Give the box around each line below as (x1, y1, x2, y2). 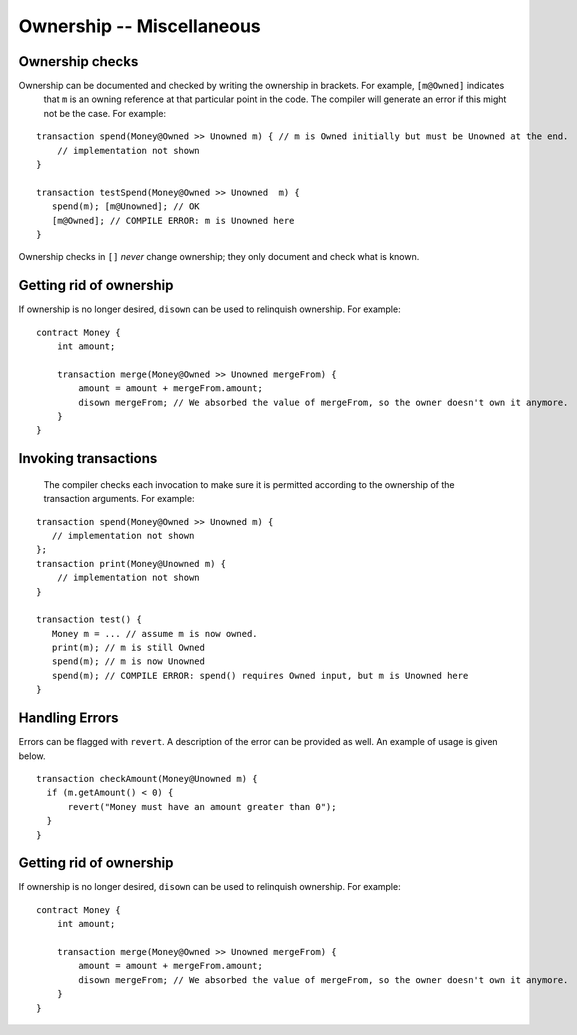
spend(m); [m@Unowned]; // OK (51, 201, 200, 212)
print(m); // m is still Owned (51, 642, 205, 654)
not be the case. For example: (43, 107, 167, 119)
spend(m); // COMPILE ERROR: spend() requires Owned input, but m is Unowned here (51, 670, 469, 681)
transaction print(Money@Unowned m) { (36, 558, 227, 569)
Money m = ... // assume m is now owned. (51, 628, 259, 639)
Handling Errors (18, 710, 119, 727)
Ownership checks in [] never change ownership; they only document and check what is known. (18, 251, 420, 263)
